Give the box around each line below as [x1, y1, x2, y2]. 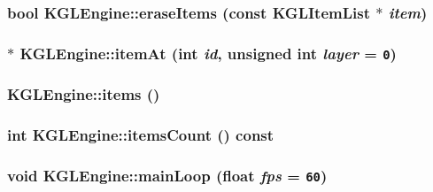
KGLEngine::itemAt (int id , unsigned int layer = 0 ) [19, 42, 397, 64]
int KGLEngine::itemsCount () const [7, 124, 274, 146]
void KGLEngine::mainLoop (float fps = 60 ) [7, 164, 328, 186]
